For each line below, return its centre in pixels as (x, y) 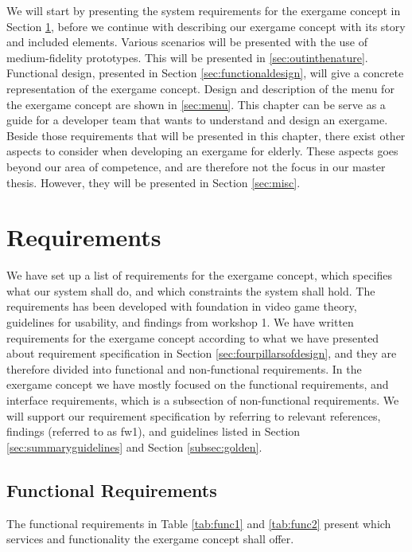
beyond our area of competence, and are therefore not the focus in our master (196, 166)
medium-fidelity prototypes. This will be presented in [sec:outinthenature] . (187, 57)
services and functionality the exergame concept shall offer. (150, 539)
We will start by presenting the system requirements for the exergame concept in (204, 10)
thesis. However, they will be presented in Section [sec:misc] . (154, 182)
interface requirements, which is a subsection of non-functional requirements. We (203, 400)
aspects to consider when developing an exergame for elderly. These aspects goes (202, 151)
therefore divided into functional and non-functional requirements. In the (184, 368)
